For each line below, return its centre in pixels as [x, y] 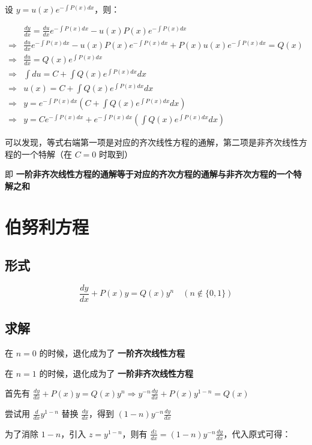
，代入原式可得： [257, 433]
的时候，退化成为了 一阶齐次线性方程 [112, 353]
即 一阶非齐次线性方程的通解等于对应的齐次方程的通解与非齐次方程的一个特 [153, 174]
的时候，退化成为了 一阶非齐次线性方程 [116, 373]
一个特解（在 [46, 154]
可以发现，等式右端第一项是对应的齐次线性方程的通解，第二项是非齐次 [143, 142]
